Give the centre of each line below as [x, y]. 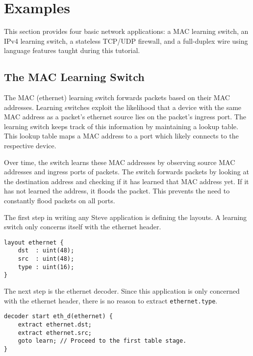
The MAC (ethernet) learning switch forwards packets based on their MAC [117, 97]
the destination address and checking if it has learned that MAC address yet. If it [126, 181]
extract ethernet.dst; [55, 325]
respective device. [30, 146]
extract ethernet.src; [55, 333]
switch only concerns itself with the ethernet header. [83, 227]
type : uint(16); [46, 267]
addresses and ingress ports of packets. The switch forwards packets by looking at [126, 172]
